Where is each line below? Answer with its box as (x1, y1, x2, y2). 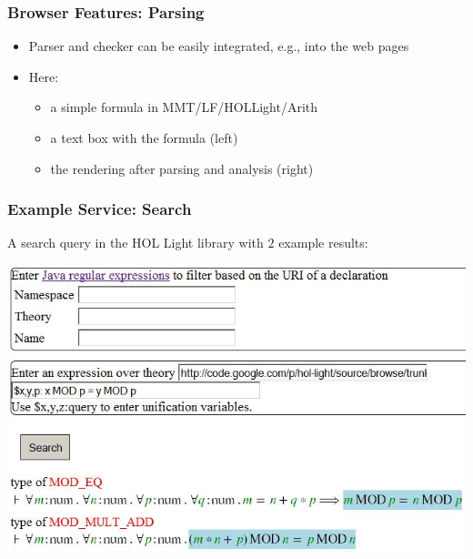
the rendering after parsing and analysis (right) (50, 158, 314, 178)
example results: (278, 233, 368, 252)
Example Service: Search (7, 198, 192, 220)
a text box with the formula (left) (50, 128, 238, 147)
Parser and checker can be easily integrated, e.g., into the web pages (28, 36, 409, 56)
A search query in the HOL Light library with (7, 233, 264, 252)
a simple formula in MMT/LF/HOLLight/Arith (50, 97, 318, 117)
